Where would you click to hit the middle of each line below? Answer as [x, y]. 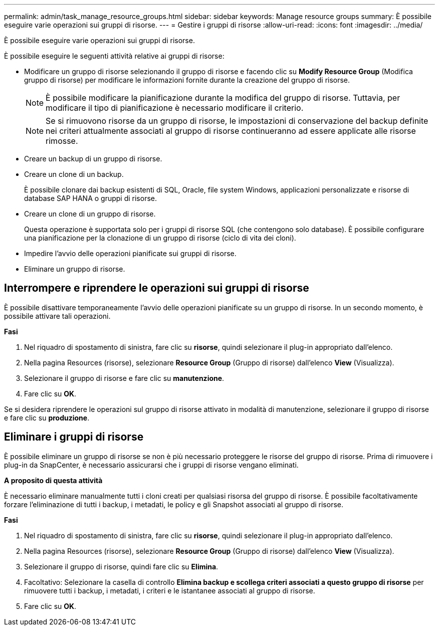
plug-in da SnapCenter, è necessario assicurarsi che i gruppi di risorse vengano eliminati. [151, 465]
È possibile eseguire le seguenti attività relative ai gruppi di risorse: [114, 56]
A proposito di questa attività [53, 480]
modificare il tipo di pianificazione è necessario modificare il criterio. [175, 108]
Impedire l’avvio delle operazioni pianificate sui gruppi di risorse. [130, 253]
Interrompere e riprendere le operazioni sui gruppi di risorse [157, 288]
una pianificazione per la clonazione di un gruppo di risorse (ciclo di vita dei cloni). [160, 238]
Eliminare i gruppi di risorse [74, 437]
